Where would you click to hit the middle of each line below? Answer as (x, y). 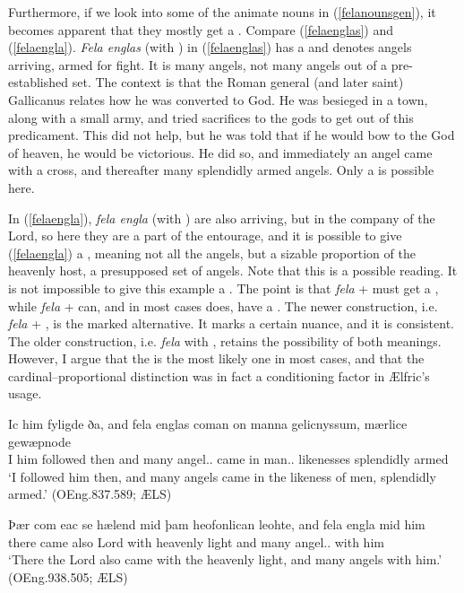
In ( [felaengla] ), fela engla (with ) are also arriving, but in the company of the (222, 218)
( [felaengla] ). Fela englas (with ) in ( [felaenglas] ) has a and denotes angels (210, 47)
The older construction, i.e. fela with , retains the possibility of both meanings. (225, 340)
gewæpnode (39, 441)
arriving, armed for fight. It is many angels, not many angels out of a (198, 64)
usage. (25, 393)
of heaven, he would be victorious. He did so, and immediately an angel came (220, 152)
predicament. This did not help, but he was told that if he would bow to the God (232, 135)
